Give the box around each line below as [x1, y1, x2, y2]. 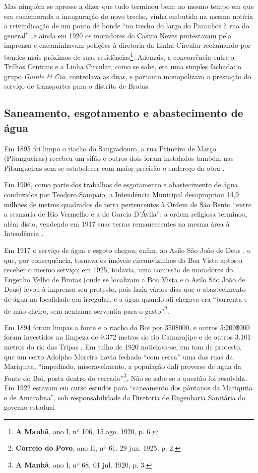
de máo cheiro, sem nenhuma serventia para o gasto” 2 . [4, 304, 169, 316]
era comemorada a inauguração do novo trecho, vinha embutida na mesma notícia [4, 10, 253, 21]
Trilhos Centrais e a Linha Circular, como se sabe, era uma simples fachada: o [4, 61, 241, 72]
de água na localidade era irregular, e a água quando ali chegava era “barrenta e [4, 293, 248, 304]
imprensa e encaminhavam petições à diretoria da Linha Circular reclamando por [4, 40, 251, 50]
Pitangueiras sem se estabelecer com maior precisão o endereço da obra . [4, 162, 225, 173]
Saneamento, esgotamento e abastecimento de [4, 105, 244, 120]
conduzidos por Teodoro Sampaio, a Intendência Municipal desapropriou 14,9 [4, 189, 239, 199]
